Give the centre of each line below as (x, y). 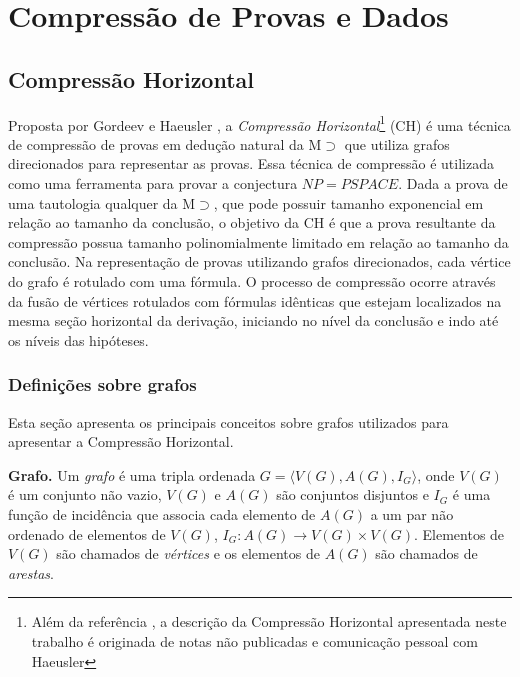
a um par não (412, 513)
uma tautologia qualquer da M (102, 202)
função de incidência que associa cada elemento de (162, 513)
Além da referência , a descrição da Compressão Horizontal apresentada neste (269, 621)
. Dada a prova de (453, 183)
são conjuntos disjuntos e (352, 494)
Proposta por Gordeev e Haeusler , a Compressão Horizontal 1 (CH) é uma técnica (259, 123)
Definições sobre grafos (102, 384)
